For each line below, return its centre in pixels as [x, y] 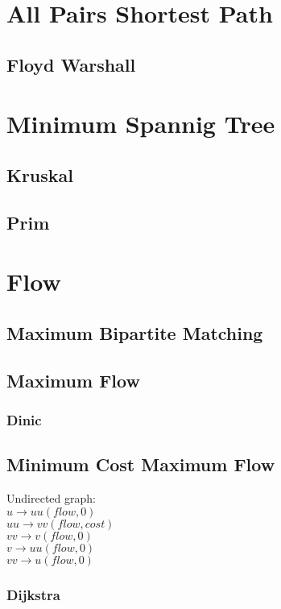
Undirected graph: [51, 498]
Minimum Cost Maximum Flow [141, 464]
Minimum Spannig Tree [141, 124]
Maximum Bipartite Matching [135, 332]
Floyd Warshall [71, 64]
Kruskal [40, 174]
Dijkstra [33, 594]
